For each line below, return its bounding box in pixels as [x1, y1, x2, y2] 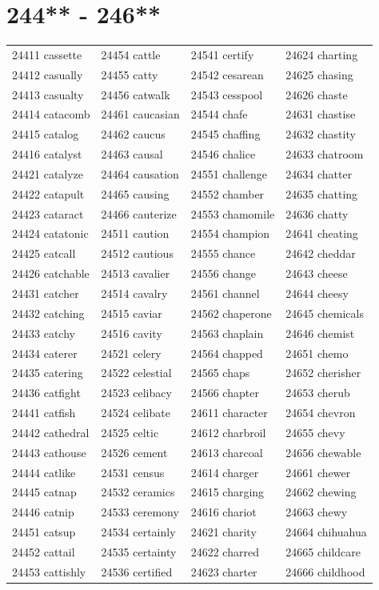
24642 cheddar [285, 245, 356, 262]
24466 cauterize [101, 205, 177, 222]
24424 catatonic [12, 225, 89, 242]
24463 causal [101, 146, 163, 163]
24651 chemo [285, 344, 349, 361]
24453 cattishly [12, 563, 86, 580]
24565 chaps [190, 364, 250, 381]
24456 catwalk [101, 86, 170, 102]
